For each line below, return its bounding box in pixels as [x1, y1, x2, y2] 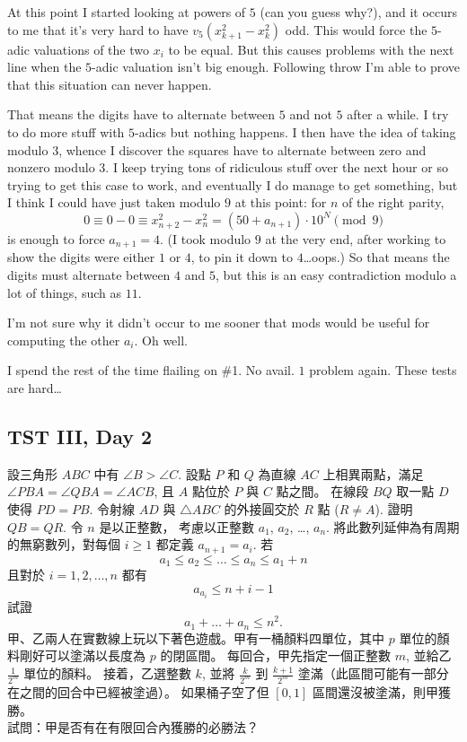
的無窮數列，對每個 [7, 535, 120, 554]
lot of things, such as [7, 283, 122, 301]
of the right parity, [342, 193, 445, 212]
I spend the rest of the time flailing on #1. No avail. [7, 361, 295, 380]
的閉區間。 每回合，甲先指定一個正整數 [160, 646, 392, 665]
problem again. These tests [309, 361, 457, 380]
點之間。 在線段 [276, 482, 369, 501]
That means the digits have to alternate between [7, 105, 276, 124]
